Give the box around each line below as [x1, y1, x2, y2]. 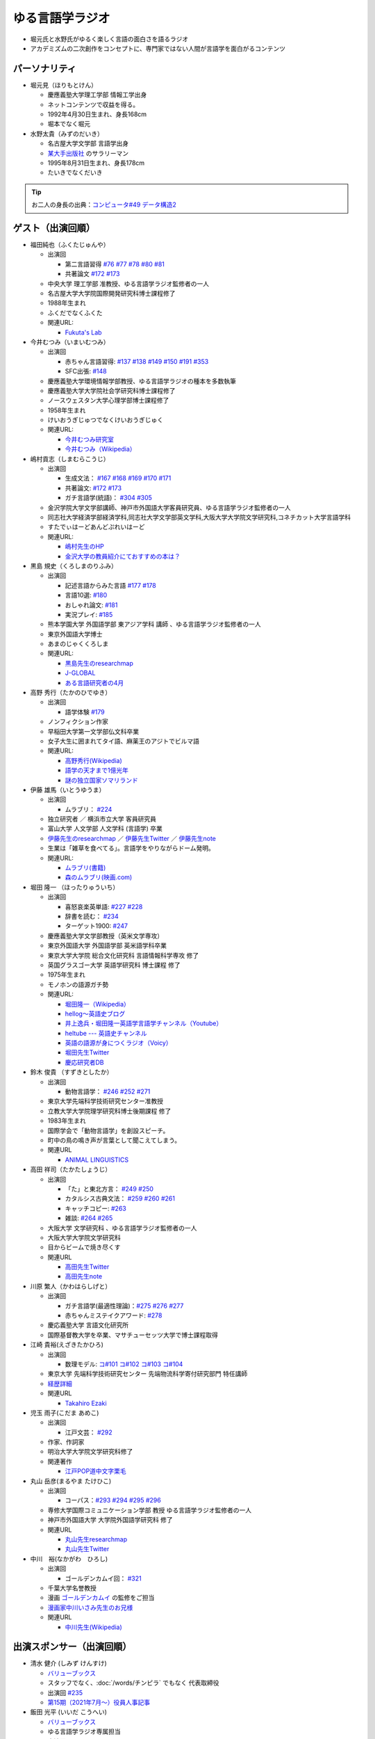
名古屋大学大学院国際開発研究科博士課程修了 [47, 289, 176, 297]
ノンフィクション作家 [47, 717, 109, 726]
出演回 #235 [47, 1688, 83, 1697]
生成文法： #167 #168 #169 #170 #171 [65, 474, 172, 483]
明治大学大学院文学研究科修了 [47, 1448, 133, 1456]
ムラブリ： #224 [65, 805, 112, 813]
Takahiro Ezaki [65, 1399, 107, 1407]
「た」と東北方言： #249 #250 [65, 1185, 154, 1193]
